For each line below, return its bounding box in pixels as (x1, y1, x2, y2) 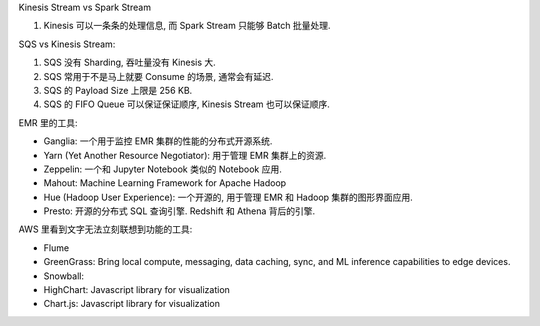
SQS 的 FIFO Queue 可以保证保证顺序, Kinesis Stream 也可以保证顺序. (43, 98, 330, 110)
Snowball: (43, 270, 85, 282)
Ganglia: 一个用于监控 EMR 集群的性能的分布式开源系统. (43, 135, 273, 147)
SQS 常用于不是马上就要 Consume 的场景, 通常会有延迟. (43, 70, 274, 82)
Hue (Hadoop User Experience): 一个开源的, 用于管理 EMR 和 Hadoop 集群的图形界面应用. (43, 191, 414, 203)
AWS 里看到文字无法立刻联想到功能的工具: (18, 223, 193, 235)
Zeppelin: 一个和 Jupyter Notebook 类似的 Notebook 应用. (43, 163, 282, 175)
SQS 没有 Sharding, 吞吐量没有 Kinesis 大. (43, 56, 217, 69)
